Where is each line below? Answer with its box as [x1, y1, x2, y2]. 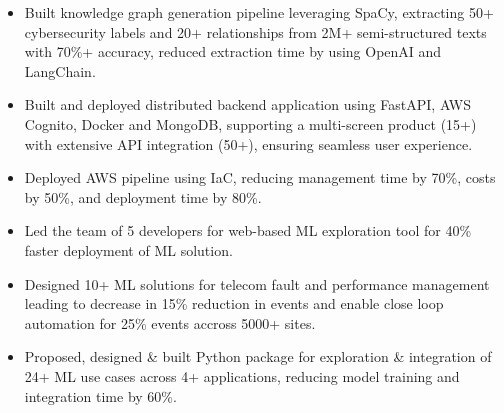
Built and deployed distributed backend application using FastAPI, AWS [24, 94, 472, 115]
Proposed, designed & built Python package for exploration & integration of [24, 346, 492, 367]
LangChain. [24, 60, 96, 81]
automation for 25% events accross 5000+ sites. [24, 312, 316, 333]
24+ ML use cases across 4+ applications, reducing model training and [24, 365, 460, 386]
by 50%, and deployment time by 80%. [24, 186, 262, 207]
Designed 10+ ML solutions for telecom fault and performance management [24, 273, 490, 294]
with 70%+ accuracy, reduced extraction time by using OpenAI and [24, 41, 442, 62]
